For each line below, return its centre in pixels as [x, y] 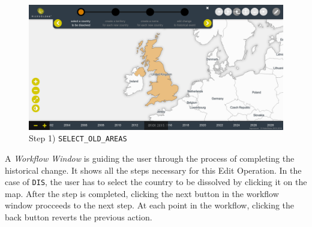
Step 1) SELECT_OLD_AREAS [78, 138]
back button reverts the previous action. [79, 217]
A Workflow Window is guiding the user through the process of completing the [150, 158]
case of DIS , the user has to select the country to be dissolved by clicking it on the [156, 182]
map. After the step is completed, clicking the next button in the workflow [142, 193]
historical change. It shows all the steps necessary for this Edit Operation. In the [153, 170]
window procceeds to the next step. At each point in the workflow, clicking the [150, 205]
